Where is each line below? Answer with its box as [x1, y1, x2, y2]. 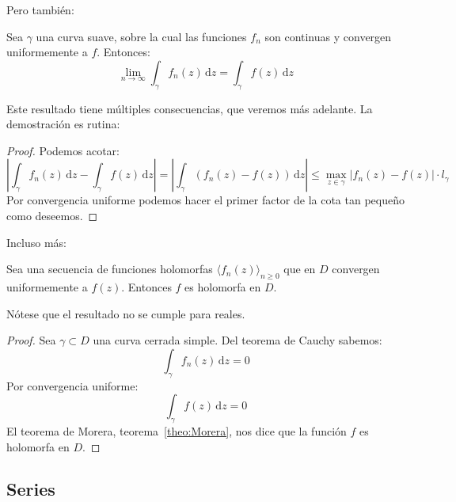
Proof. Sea [6, 332, 56, 348]
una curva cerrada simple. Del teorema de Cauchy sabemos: [93, 332, 382, 348]
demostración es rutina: [6, 116, 120, 132]
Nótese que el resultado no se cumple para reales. [6, 305, 245, 321]
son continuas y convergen [264, 28, 392, 44]
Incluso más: [6, 234, 66, 250]
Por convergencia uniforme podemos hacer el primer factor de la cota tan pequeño [6, 192, 405, 208]
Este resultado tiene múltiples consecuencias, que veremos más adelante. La [6, 100, 373, 116]
